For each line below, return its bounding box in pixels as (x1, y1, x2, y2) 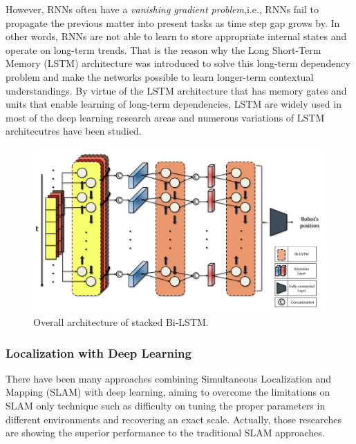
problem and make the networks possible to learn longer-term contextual (6, 69, 314, 84)
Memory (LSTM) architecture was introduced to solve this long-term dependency (6, 56, 350, 70)
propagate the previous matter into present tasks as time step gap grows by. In (6, 15, 340, 30)
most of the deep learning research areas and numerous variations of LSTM (6, 110, 325, 124)
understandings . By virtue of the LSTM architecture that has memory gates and (6, 83, 347, 97)
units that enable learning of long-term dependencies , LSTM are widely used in (6, 97, 341, 111)
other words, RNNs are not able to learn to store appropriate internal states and (6, 29, 347, 44)
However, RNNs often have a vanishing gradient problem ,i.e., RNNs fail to (6, 2, 319, 16)
